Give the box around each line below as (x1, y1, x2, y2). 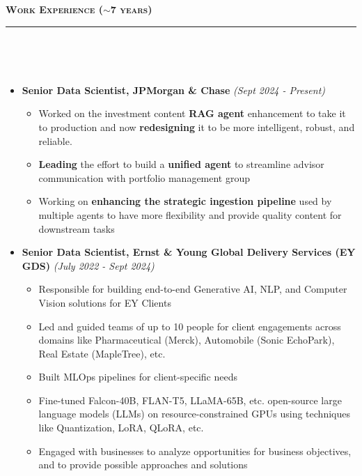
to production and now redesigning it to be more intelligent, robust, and (38, 119, 355, 134)
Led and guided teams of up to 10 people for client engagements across (38, 318, 341, 333)
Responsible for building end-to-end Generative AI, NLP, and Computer (38, 282, 347, 296)
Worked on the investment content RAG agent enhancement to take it (38, 106, 346, 121)
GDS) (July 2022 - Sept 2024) (22, 258, 155, 272)
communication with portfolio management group (38, 170, 251, 185)
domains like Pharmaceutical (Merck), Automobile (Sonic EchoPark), (38, 332, 335, 347)
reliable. (38, 133, 72, 148)
